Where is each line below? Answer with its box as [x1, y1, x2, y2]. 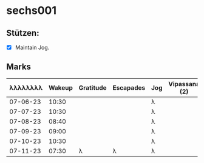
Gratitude [78, 83, 107, 91]
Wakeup [48, 83, 73, 91]
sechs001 [6, 4, 56, 18]
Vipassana [168, 79, 200, 88]
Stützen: [6, 28, 39, 38]
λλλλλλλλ [9, 83, 43, 91]
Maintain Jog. [15, 44, 50, 51]
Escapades [112, 83, 146, 91]
